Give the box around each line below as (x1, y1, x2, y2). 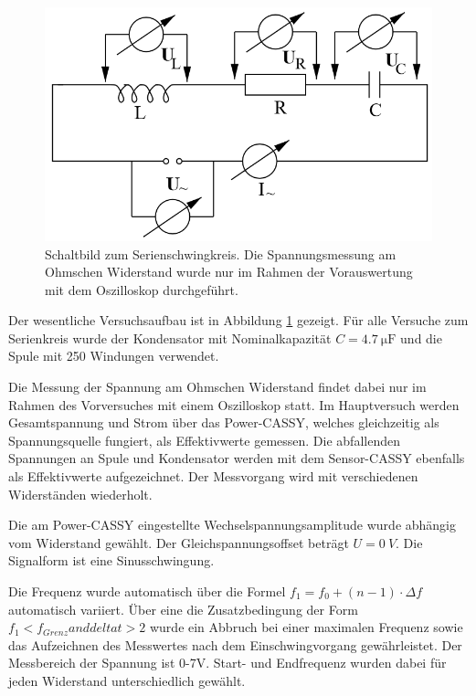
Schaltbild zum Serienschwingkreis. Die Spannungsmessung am (45, 244, 397, 263)
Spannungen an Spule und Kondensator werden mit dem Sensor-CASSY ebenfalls (8, 448, 465, 468)
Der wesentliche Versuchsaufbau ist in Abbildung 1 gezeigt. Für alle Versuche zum (8, 311, 469, 330)
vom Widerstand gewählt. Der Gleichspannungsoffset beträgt (8, 533, 349, 552)
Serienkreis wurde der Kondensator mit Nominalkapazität (8, 328, 332, 347)
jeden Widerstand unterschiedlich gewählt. (8, 670, 246, 690)
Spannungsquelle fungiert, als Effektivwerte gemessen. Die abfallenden (8, 430, 400, 449)
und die (400, 328, 442, 347)
